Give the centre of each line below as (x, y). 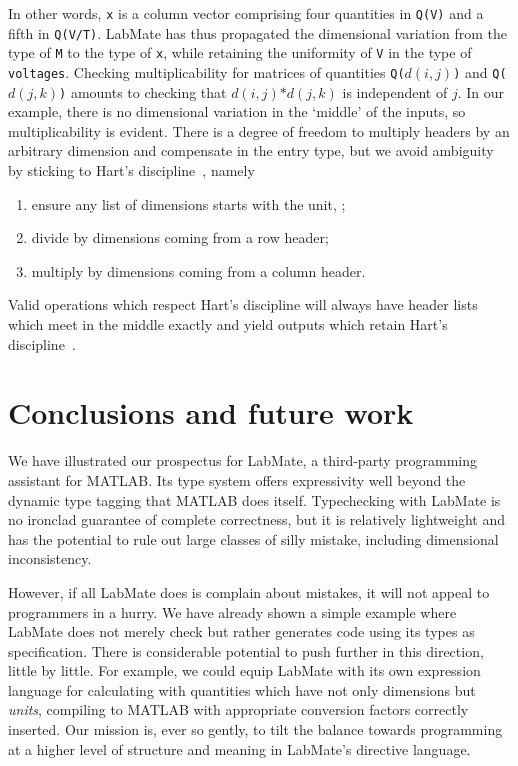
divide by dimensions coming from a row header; (180, 237)
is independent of (395, 91)
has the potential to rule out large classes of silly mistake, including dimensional (253, 538)
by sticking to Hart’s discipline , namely (131, 170)
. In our (480, 91)
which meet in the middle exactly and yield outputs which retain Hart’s (228, 324)
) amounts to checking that (143, 91)
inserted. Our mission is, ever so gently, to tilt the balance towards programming (255, 729)
